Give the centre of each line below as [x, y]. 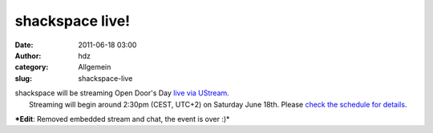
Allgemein [95, 67]
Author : [28, 55]
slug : [23, 78]
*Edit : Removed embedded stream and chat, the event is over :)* [122, 119]
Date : [24, 45]
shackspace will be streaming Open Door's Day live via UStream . [122, 93]
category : [32, 67]
